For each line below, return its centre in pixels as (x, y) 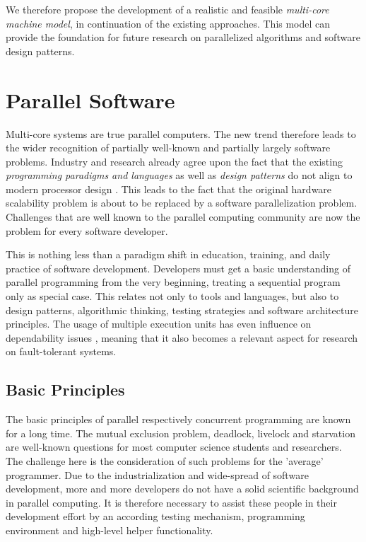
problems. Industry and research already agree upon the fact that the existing (174, 161)
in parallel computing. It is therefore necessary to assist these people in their (171, 502)
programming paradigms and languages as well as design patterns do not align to (179, 175)
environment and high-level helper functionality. (110, 530)
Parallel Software (90, 99)
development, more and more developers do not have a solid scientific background (182, 489)
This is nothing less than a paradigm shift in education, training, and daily (168, 254)
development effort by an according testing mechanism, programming (155, 516)
